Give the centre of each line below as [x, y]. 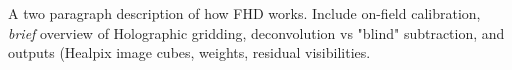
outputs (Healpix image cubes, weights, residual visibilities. [189, 52]
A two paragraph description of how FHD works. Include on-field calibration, [244, 13]
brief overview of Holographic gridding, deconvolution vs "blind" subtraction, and [256, 32]
